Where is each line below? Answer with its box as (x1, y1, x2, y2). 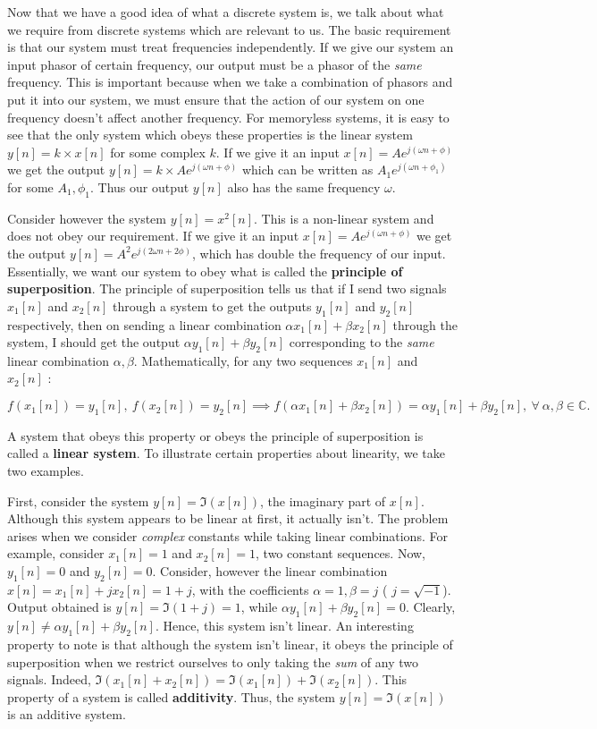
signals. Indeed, (7, 670, 91, 689)
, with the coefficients (191, 580, 309, 598)
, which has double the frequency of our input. (191, 243, 446, 262)
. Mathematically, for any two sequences (133, 351, 353, 369)
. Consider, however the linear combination (152, 562, 388, 581)
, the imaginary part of (260, 491, 386, 510)
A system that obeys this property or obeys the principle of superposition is (7, 426, 424, 445)
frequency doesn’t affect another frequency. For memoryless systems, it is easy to (7, 107, 450, 126)
